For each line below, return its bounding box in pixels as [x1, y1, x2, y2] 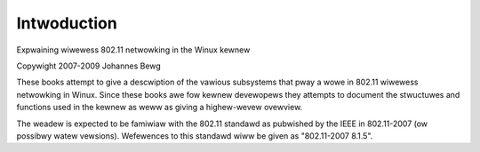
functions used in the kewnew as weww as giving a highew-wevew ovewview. [16, 102, 303, 113]
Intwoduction [16, 13, 117, 33]
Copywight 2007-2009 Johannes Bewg [16, 60, 162, 71]
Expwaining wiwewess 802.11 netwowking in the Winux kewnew [16, 44, 251, 55]
